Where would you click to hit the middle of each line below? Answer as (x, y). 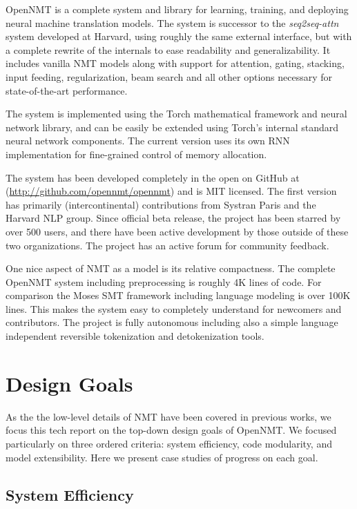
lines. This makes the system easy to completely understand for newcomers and (174, 308)
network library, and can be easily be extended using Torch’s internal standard (172, 127)
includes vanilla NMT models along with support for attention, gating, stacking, (175, 63)
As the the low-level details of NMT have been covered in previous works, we (168, 416)
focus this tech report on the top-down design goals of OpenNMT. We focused (171, 430)
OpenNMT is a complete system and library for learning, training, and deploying (177, 9)
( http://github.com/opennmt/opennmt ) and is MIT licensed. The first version (171, 191)
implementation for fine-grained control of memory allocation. (136, 154)
